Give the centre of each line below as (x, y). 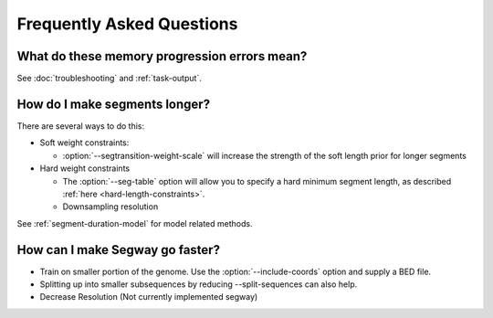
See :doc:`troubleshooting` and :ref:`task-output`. (110, 79)
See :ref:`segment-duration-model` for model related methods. (135, 223)
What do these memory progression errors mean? (162, 56)
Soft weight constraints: (84, 143)
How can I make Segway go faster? (119, 250)
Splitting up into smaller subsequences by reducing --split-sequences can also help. (199, 284)
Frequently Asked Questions (127, 24)
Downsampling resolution (110, 207)
